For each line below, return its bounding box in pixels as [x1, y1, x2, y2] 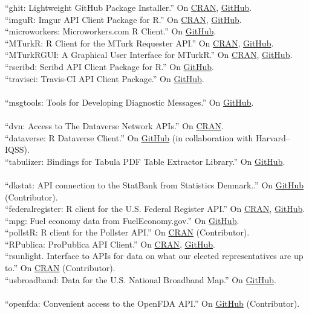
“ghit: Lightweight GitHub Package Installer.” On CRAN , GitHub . [5, 1, 252, 13]
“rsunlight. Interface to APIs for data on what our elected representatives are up [5, 249, 304, 262]
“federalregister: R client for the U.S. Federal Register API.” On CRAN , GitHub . [5, 202, 305, 215]
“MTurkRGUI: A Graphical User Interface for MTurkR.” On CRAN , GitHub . [5, 48, 293, 61]
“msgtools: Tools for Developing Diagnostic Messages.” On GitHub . [5, 95, 254, 108]
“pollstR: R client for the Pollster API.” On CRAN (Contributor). [5, 226, 250, 239]
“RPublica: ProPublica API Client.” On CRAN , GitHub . [5, 237, 215, 250]
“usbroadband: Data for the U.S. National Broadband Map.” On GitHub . [5, 273, 276, 286]
